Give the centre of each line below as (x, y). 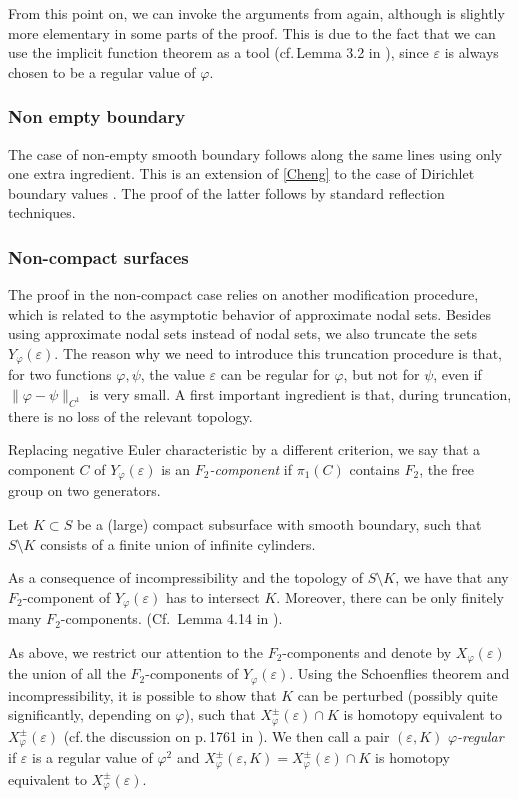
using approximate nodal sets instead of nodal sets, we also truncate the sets (242, 333)
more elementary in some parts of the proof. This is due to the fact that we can (252, 32)
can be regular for (275, 374)
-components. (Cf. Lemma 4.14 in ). (171, 618)
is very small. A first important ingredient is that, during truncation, (300, 394)
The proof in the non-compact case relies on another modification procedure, (243, 294)
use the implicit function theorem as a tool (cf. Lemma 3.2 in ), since (218, 52)
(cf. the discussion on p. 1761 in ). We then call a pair (226, 735)
